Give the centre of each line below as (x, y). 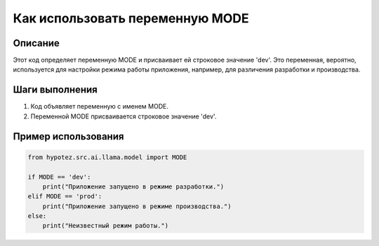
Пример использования (68, 136)
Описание (36, 43)
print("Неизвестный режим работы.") (105, 226)
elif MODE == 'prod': (65, 197)
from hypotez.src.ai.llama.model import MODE (107, 157)
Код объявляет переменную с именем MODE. (99, 107)
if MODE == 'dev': (59, 177)
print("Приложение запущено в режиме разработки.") (133, 186)
